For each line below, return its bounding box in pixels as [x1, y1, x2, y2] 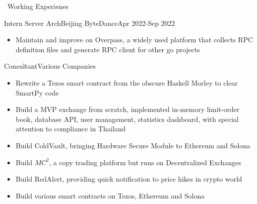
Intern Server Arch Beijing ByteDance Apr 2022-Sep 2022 [4, 17, 175, 28]
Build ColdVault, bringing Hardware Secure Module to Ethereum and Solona [15, 140, 251, 150]
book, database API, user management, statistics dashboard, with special [15, 113, 239, 124]
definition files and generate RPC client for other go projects [15, 44, 200, 54]
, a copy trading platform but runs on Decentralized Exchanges [49, 157, 241, 167]
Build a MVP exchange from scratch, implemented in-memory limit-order [15, 104, 240, 114]
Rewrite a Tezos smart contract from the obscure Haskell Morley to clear [15, 77, 238, 88]
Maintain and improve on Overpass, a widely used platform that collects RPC [15, 34, 253, 45]
